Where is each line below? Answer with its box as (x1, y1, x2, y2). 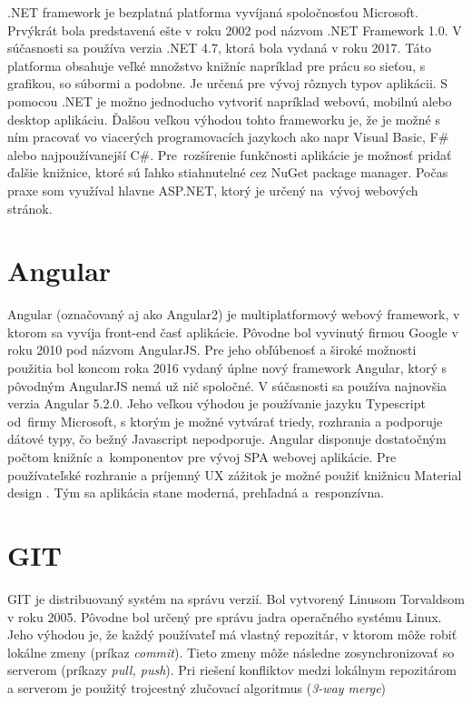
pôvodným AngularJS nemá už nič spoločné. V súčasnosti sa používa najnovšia (7, 376, 447, 395)
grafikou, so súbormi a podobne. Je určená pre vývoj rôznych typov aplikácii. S (7, 74, 448, 93)
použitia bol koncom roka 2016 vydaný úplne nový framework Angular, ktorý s (7, 358, 447, 377)
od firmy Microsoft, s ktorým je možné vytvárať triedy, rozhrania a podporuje (7, 411, 443, 430)
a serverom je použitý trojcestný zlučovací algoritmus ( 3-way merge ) (7, 678, 387, 697)
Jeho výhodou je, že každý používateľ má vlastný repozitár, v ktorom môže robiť (7, 625, 457, 644)
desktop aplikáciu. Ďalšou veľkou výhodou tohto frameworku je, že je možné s (7, 109, 440, 128)
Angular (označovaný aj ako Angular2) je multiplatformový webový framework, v (7, 305, 460, 324)
